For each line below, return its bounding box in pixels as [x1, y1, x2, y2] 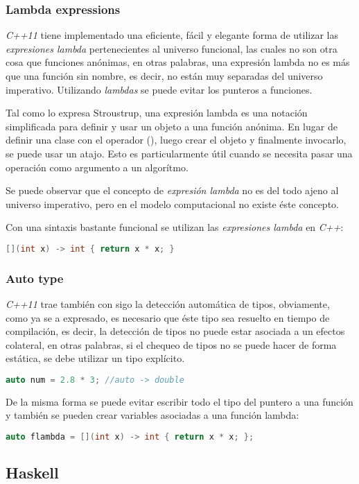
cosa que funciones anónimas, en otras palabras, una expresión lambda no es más [6, 55, 350, 69]
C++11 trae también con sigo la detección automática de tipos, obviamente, [6, 297, 330, 311]
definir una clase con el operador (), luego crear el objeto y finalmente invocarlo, [6, 132, 347, 147]
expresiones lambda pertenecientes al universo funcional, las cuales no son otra [6, 41, 338, 55]
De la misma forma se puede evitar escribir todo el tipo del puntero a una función [6, 394, 353, 408]
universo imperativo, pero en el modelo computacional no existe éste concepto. [6, 196, 339, 211]
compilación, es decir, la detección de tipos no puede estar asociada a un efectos [6, 324, 345, 338]
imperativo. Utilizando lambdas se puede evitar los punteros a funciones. [6, 82, 313, 96]
